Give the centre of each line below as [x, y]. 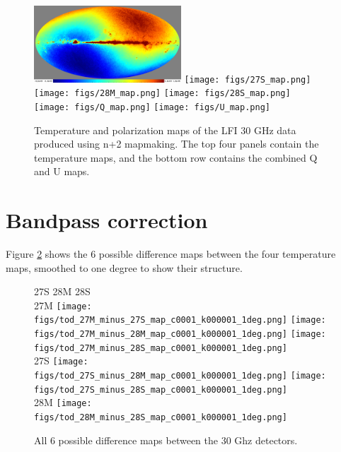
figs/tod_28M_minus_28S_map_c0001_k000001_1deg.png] [161, 418]
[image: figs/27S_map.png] [248, 79]
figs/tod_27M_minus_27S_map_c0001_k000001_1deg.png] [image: [180, 320]
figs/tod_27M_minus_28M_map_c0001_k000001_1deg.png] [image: [180, 334]
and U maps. [62, 171]
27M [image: [63, 305]
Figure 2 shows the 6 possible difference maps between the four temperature [171, 254]
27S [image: [61, 361]
